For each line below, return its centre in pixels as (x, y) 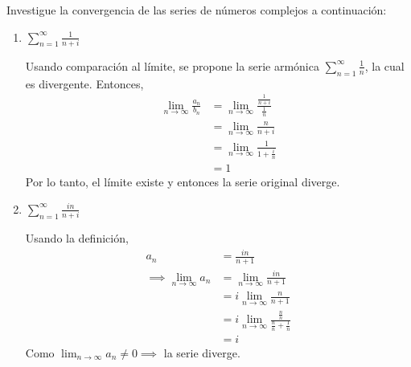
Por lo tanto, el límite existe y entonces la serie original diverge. (183, 182)
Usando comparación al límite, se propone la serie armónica (172, 65)
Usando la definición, (77, 238)
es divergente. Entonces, (84, 83)
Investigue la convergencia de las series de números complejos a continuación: (197, 10)
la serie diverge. (202, 352)
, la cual (384, 65)
